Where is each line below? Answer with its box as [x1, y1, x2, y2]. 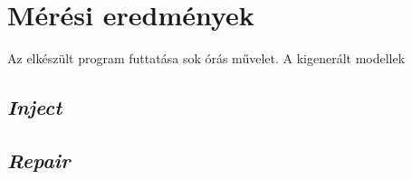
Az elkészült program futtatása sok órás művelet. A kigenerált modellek [7, 49, 406, 68]
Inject [7, 93, 62, 121]
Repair [7, 146, 71, 174]
